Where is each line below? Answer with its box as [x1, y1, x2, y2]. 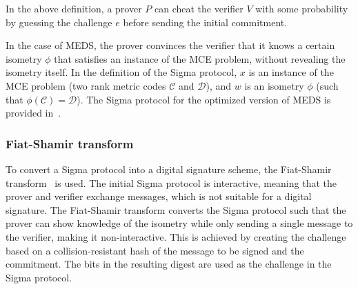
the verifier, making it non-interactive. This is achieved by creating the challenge [6, 229, 346, 243]
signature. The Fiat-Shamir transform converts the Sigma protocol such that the [6, 202, 346, 217]
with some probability [255, 1, 348, 15]
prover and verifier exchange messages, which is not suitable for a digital [6, 189, 312, 203]
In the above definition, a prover [6, 1, 142, 15]
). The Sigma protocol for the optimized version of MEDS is [77, 92, 331, 106]
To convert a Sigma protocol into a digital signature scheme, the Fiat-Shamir [6, 161, 332, 176]
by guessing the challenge [6, 14, 112, 29]
